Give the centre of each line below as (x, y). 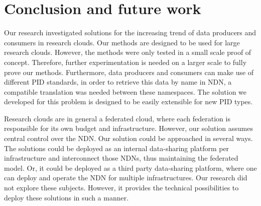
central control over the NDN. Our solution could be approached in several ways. (128, 138)
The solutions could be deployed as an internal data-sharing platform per (117, 148)
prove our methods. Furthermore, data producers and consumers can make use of (129, 72)
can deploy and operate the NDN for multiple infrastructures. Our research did (126, 178)
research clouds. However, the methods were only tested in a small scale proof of (128, 52)
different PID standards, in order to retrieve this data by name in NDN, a (118, 82)
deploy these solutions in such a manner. (67, 197)
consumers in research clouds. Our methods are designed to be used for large (122, 42)
